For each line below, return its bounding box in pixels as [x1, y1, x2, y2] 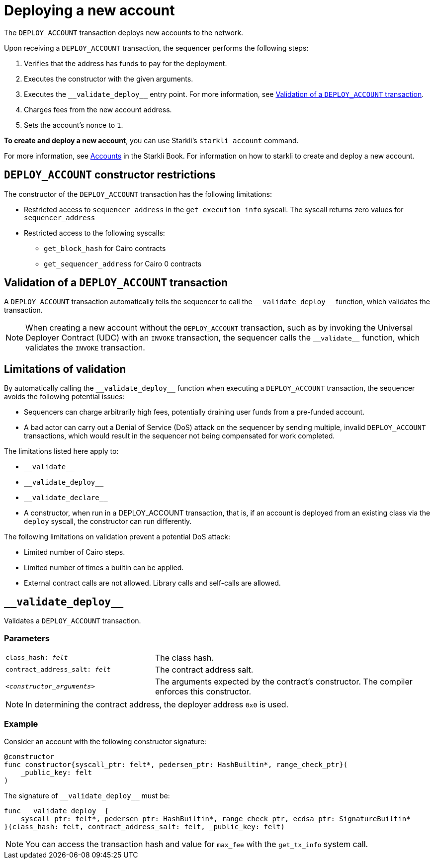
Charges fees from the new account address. [24, 105, 172, 114]
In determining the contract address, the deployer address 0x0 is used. [25, 699, 289, 709]
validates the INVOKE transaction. [25, 343, 145, 353]
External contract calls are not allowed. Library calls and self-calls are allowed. [24, 579, 281, 588]
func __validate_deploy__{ [4, 806, 109, 815]
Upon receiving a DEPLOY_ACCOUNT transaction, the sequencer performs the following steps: [4, 43, 309, 52]
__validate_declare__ [24, 494, 108, 502]
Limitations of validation [4, 362, 126, 375]
